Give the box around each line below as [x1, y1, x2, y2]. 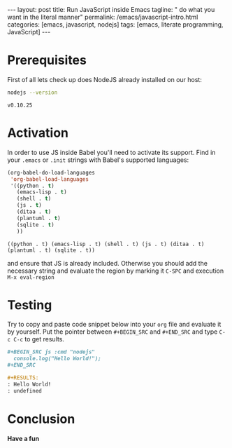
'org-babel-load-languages [10, 175, 89, 183]
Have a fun [7, 434, 40, 442]
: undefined [7, 387, 42, 394]
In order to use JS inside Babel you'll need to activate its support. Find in [7, 148, 216, 156]
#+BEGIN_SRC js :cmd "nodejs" [7, 348, 96, 355]
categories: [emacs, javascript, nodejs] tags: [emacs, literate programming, [7, 20, 224, 29]
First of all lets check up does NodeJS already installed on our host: [7, 75, 203, 83]
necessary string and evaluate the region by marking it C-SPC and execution [7, 266, 224, 275]
